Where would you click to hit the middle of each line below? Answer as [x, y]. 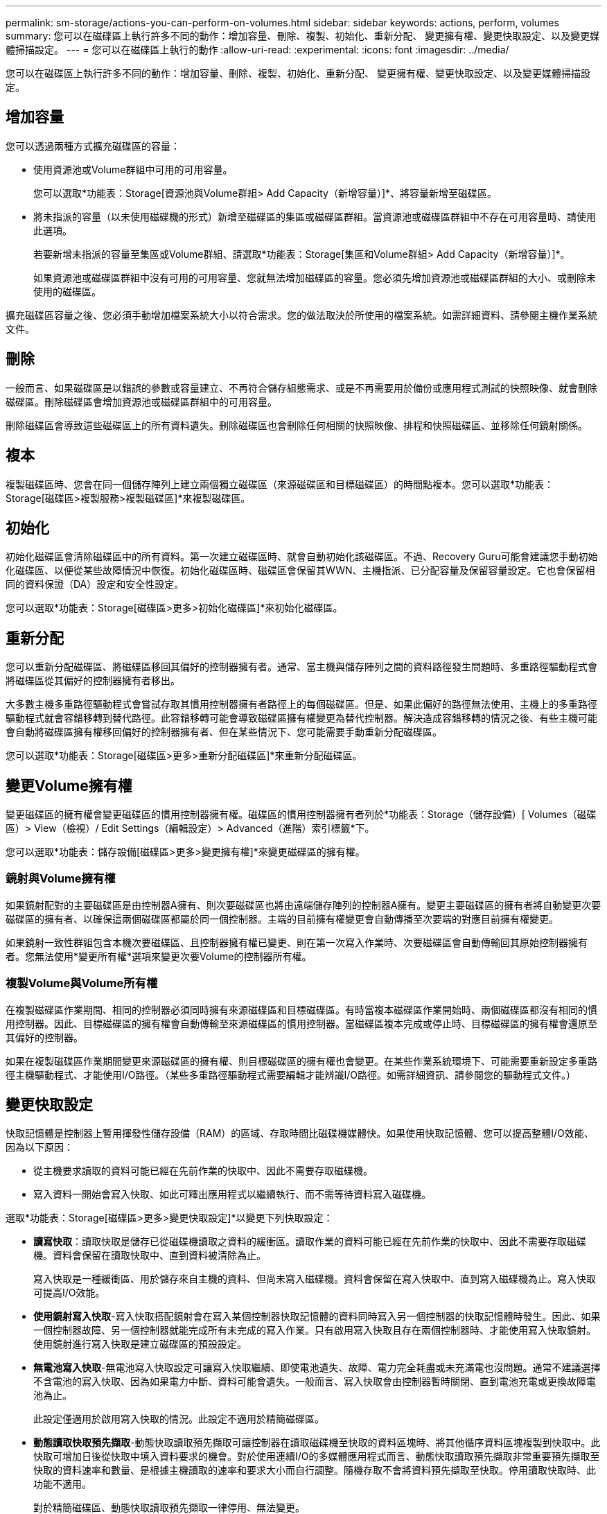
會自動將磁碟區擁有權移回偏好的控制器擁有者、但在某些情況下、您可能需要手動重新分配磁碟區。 [224, 732]
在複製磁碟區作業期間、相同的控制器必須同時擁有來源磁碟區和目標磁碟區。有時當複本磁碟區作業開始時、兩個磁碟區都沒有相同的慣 [301, 1009]
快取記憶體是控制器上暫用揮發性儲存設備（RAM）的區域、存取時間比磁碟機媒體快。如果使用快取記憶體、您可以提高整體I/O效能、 [300, 1133]
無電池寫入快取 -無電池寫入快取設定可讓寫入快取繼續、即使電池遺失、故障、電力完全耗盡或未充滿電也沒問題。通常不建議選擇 [317, 1368]
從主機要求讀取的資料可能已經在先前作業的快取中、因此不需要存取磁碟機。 [203, 1171]
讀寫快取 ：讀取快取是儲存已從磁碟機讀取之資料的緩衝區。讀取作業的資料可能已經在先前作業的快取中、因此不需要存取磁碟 [310, 1242]
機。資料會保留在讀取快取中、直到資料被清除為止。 [150, 1255]
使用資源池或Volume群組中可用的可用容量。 [133, 169]
